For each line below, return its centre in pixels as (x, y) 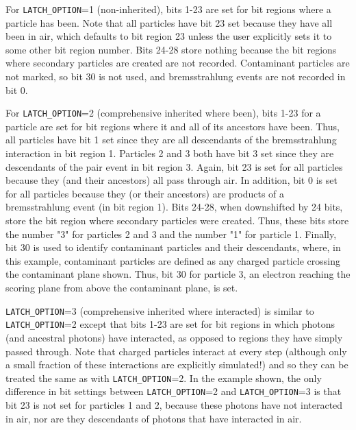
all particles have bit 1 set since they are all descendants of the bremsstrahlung (171, 140)
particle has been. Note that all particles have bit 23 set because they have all (169, 22)
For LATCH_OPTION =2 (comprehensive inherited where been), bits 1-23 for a (163, 113)
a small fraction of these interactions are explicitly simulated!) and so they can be (177, 365)
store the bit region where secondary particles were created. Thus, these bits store (177, 220)
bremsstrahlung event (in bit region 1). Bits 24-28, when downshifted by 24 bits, (174, 207)
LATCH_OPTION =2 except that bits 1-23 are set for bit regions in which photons (170, 324)
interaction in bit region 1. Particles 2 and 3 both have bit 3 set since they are (170, 153)
